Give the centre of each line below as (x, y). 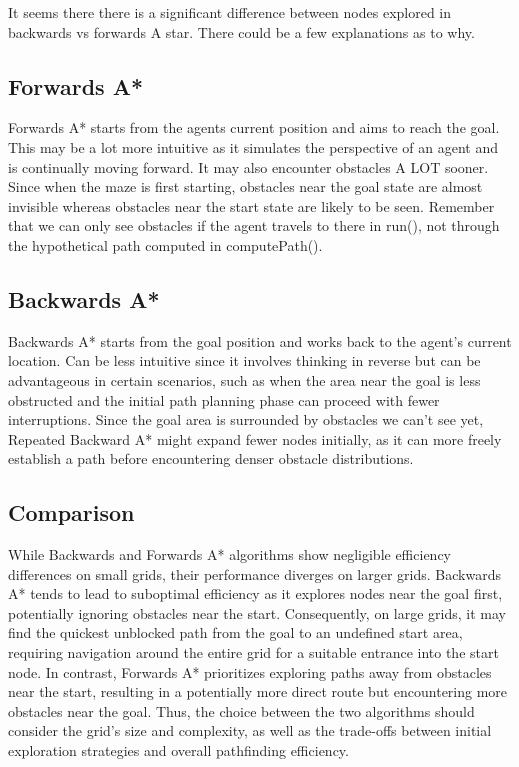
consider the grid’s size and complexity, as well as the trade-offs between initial (250, 730)
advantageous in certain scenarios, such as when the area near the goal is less (244, 379)
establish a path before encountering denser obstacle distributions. (211, 458)
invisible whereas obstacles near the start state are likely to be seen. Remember (251, 205)
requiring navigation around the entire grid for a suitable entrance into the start (253, 652)
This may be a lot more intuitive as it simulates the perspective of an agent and (253, 146)
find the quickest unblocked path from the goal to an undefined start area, (235, 632)
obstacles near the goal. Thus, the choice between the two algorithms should (241, 710)
